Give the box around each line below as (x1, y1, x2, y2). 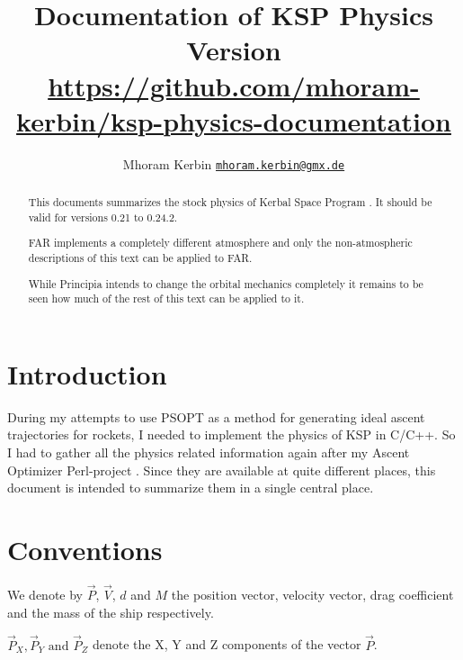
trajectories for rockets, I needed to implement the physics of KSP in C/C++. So (7, 425, 456, 444)
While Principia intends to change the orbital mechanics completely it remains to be (28, 276, 423, 291)
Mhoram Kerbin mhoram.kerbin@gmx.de (122, 154, 345, 173)
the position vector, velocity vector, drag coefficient (171, 585, 454, 604)
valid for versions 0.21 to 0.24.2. (28, 209, 178, 224)
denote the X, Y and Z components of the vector (93, 635, 361, 654)
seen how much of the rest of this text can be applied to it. (28, 291, 305, 306)
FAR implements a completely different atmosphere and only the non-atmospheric (28, 235, 413, 250)
